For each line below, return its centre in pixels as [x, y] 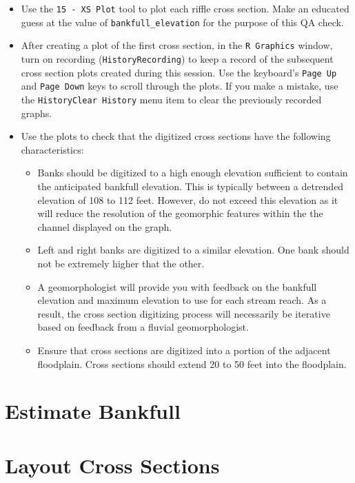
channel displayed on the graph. [105, 226]
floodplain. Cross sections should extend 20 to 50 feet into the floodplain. [192, 363]
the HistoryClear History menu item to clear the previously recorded [171, 99]
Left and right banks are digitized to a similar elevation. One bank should [193, 250]
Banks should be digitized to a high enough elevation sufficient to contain [193, 173]
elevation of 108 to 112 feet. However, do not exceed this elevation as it [188, 199]
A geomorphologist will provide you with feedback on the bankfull [177, 286]
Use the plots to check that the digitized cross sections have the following [176, 136]
